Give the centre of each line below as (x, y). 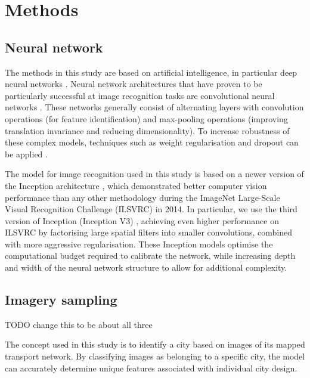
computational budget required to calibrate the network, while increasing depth (150, 255)
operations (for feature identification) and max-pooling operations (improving (146, 118)
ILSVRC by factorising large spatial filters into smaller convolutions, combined (148, 232)
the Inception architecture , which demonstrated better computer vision (136, 185)
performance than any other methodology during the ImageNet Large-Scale (142, 197)
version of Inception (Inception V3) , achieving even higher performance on (142, 220)
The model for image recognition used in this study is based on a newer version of (154, 174)
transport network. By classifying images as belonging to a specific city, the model (155, 356)
